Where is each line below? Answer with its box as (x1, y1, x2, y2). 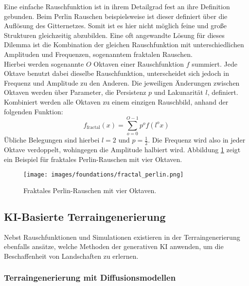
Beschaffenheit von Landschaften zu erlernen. (4, 250, 139, 261)
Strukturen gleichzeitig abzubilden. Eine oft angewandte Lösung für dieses (4, 30, 225, 40)
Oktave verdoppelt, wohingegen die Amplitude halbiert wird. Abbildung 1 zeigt (4, 144, 241, 155)
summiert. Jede (192, 58, 237, 69)
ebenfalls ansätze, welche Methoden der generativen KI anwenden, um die (4, 241, 224, 251)
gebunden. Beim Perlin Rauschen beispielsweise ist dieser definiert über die (4, 11, 228, 21)
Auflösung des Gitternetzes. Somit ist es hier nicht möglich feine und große (4, 20, 227, 31)
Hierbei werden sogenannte (4, 58, 84, 69)
